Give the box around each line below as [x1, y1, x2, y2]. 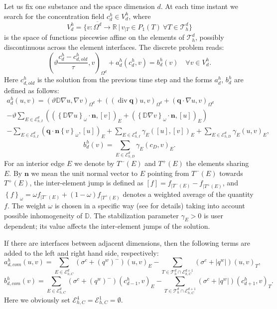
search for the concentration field [4, 10, 105, 21]
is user [203, 210, 224, 220]
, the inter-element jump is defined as [29, 177, 143, 188]
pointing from [147, 167, 189, 178]
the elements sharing [186, 158, 249, 168]
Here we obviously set [4, 295, 70, 305]
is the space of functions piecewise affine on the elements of [4, 32, 184, 42]
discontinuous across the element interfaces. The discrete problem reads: [4, 41, 224, 52]
